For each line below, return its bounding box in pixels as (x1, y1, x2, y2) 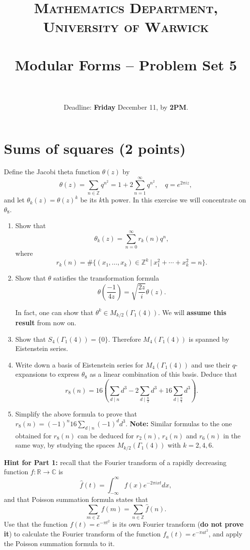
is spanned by (188, 333, 229, 344)
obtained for (15, 430, 52, 440)
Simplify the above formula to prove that (15, 409, 137, 419)
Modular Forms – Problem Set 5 (15, 54, 237, 74)
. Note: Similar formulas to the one (125, 418, 232, 428)
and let (4, 195, 25, 205)
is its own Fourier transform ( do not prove (112, 519, 244, 529)
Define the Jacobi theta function (4, 167, 100, 177)
